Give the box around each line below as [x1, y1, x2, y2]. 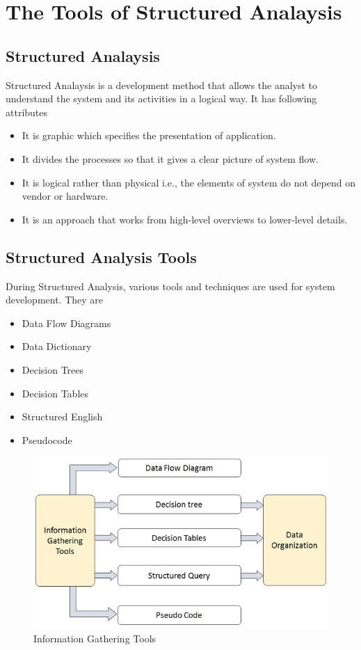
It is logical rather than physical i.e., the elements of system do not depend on [22, 175, 355, 189]
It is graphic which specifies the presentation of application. [22, 128, 276, 143]
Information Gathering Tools [33, 631, 157, 645]
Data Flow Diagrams [22, 315, 111, 330]
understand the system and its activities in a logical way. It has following [6, 91, 317, 106]
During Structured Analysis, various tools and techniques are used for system [6, 278, 335, 293]
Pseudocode [22, 432, 72, 447]
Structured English [22, 409, 103, 424]
